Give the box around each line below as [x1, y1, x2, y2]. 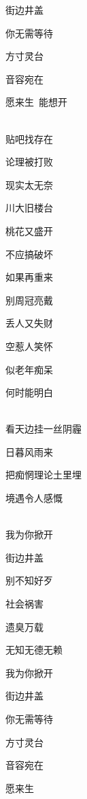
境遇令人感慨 [5, 491, 63, 505]
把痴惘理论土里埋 [5, 467, 82, 482]
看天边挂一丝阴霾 [5, 421, 82, 436]
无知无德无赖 [5, 642, 63, 657]
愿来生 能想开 [5, 95, 67, 109]
